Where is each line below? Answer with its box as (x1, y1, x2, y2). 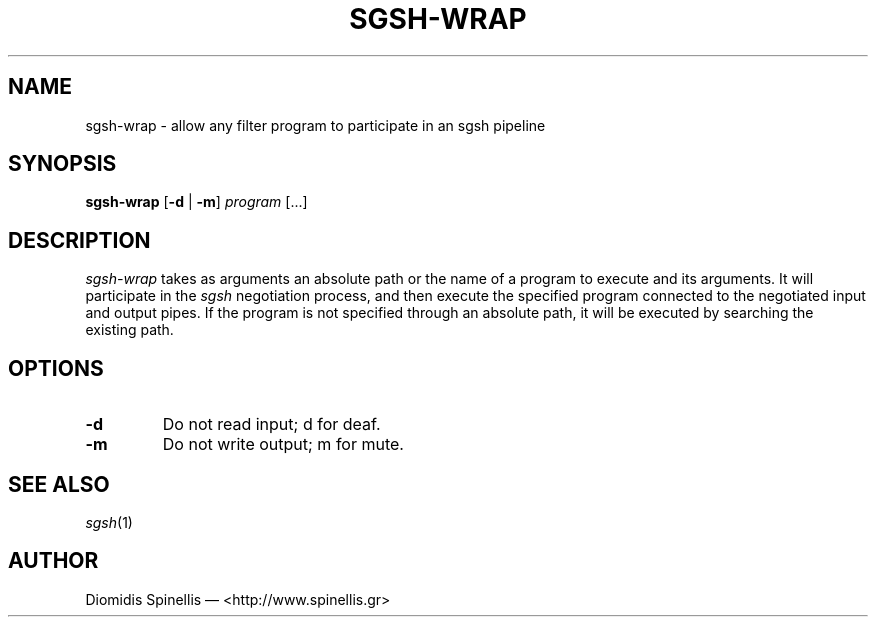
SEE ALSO (8, 471, 110, 497)
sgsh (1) (85, 513, 133, 531)
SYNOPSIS (8, 151, 117, 177)
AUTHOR (8, 548, 99, 574)
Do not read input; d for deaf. (162, 414, 381, 435)
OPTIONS (8, 355, 104, 381)
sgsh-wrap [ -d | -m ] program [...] (85, 193, 308, 211)
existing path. (85, 321, 174, 339)
